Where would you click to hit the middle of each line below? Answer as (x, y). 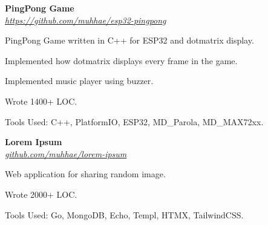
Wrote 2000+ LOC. (41, 194)
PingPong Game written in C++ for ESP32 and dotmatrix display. (129, 40)
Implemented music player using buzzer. (79, 81)
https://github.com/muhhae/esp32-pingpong (86, 20)
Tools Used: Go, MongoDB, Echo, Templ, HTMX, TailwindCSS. (124, 214)
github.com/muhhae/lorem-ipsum (66, 153)
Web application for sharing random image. (85, 174)
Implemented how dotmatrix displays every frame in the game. (121, 60)
